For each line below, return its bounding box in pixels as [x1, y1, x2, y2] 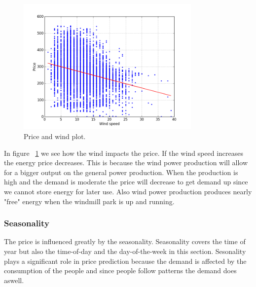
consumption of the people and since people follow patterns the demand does [4, 265, 237, 276]
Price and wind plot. [24, 131, 86, 141]
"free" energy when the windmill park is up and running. [4, 196, 175, 206]
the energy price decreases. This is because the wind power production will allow [4, 157, 248, 168]
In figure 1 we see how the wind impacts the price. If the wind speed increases [4, 147, 243, 158]
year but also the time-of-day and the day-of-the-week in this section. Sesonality [4, 246, 246, 256]
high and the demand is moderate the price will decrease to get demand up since [4, 177, 248, 187]
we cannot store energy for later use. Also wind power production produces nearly [4, 186, 252, 196]
